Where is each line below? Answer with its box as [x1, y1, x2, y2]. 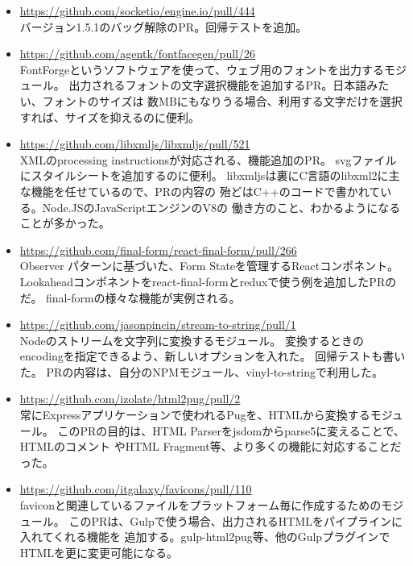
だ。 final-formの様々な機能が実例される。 [19, 289, 241, 306]
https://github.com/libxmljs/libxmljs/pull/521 [19, 135, 250, 152]
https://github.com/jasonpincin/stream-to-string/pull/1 [19, 316, 296, 333]
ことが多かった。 [19, 214, 110, 231]
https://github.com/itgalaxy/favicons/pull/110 [19, 481, 252, 497]
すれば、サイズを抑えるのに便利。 [19, 108, 200, 125]
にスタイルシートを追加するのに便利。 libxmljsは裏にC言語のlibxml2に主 [19, 167, 400, 184]
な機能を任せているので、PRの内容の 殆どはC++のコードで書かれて [19, 182, 381, 199]
